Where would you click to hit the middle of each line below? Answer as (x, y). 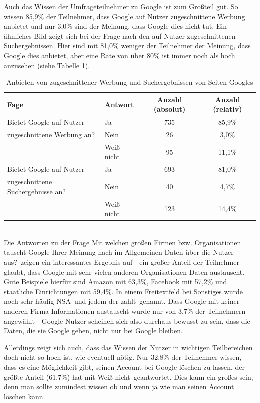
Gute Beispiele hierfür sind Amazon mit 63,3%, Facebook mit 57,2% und (116, 281)
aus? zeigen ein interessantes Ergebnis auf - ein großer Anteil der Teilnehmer (122, 262)
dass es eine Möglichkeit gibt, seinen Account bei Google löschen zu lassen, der (125, 367)
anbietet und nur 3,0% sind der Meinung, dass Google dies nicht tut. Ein (115, 26)
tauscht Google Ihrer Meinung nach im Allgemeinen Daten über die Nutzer (119, 252)
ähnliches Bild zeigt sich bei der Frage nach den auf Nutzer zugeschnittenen (120, 36)
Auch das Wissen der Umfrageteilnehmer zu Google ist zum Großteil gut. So (121, 6)
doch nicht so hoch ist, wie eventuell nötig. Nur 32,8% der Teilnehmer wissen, (123, 357)
